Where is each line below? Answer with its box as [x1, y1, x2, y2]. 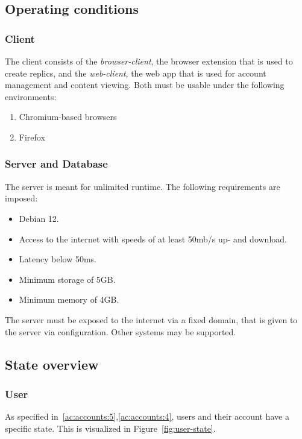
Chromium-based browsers [19, 110, 117, 123]
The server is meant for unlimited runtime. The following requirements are [5, 180, 280, 192]
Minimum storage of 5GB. [19, 273, 116, 285]
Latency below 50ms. [19, 253, 96, 265]
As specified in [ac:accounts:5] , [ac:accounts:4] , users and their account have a [5, 410, 289, 423]
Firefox [19, 130, 45, 143]
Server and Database [5, 156, 108, 171]
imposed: [5, 192, 38, 204]
